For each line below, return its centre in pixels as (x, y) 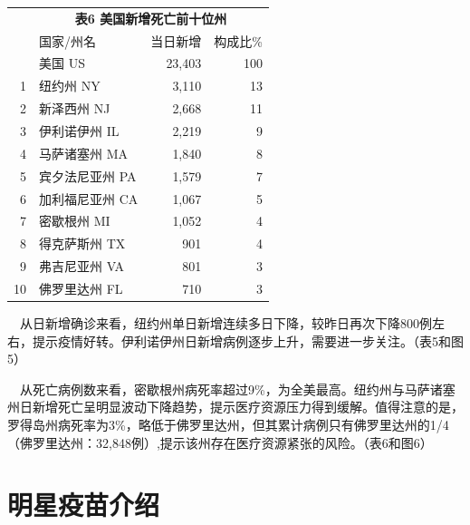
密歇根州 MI (75, 221)
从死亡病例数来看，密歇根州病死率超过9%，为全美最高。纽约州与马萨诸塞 (238, 389)
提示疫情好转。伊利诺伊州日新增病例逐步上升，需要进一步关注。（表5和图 (248, 340)
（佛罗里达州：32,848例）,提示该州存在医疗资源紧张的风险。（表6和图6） (220, 442)
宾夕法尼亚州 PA (88, 175)
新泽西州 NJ (75, 108)
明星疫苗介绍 (84, 505)
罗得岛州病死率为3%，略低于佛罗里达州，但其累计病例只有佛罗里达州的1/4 (228, 424)
